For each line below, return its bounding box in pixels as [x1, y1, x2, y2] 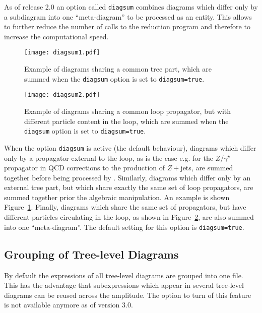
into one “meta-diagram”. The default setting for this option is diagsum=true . [4, 221, 244, 232]
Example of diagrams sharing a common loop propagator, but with [24, 106, 231, 116]
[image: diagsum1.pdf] [24, 49, 100, 56]
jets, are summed [180, 162, 233, 173]
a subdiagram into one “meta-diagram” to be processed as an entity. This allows [4, 11, 252, 22]
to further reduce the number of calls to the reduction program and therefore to [4, 21, 250, 32]
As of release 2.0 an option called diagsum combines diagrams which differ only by [4, 2, 258, 12]
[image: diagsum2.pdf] [24, 91, 100, 99]
